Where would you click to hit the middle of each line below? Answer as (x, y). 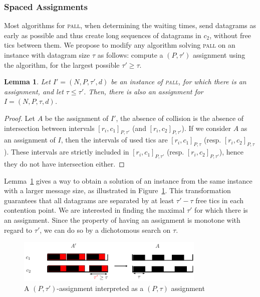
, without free (230, 35)
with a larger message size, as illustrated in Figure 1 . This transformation (117, 190)
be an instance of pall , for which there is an (179, 82)
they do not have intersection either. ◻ (64, 163)
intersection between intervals (49, 128)
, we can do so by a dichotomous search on (105, 230)
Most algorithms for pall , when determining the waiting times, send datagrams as (130, 25)
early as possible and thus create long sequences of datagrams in (103, 35)
